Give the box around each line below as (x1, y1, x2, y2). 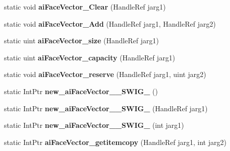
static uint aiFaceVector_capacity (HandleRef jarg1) (4, 52, 175, 62)
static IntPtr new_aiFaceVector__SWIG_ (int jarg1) (4, 120, 184, 130)
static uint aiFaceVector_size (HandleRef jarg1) (4, 35, 159, 46)
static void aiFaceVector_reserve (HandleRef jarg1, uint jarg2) (4, 69, 206, 80)
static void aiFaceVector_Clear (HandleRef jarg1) (4, 2, 166, 12)
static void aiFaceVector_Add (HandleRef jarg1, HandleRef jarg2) (4, 18, 216, 29)
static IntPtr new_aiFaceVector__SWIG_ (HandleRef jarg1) (4, 103, 208, 113)
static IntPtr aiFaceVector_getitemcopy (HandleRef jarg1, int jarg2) (4, 136, 226, 147)
